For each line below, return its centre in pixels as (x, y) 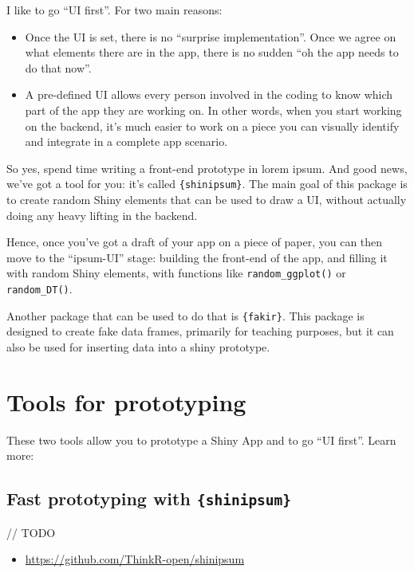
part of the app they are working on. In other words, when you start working (213, 110)
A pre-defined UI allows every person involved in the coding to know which (209, 94)
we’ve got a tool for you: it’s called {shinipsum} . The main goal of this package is (207, 184)
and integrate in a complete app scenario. (126, 141)
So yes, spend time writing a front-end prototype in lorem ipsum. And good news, (207, 168)
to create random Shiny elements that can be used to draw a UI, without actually (207, 199)
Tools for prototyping (126, 401)
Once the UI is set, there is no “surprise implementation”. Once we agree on (211, 36)
